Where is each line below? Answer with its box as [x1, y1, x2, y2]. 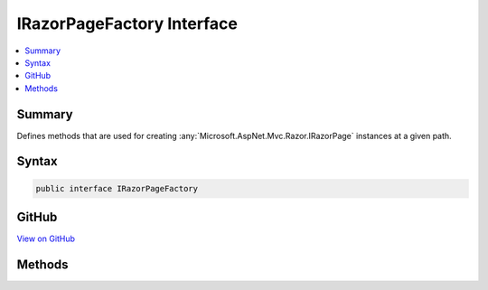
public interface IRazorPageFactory [35, 183, 199, 193]
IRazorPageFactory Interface [16, 14, 239, 33]
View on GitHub [16, 233, 76, 244]
